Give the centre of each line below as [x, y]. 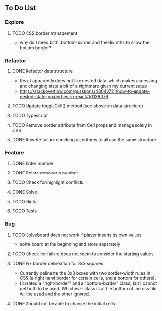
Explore [14, 22]
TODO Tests [25, 211]
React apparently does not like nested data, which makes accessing [88, 80]
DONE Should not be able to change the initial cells [64, 303]
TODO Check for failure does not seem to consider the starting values [83, 254]
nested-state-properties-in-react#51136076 [64, 96]
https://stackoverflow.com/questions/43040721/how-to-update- [85, 91]
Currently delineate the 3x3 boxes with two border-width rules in [85, 273]
